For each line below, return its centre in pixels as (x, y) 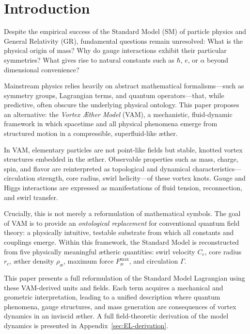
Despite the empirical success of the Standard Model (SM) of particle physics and (125, 31)
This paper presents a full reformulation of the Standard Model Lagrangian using (125, 277)
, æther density (32, 261)
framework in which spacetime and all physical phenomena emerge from (111, 124)
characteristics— (217, 168)
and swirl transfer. (31, 197)
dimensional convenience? (42, 69)
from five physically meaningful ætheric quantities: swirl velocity (100, 251)
